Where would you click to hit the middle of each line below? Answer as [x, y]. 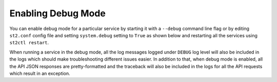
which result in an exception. [40, 73]
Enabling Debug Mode [58, 13]
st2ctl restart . [29, 43]
